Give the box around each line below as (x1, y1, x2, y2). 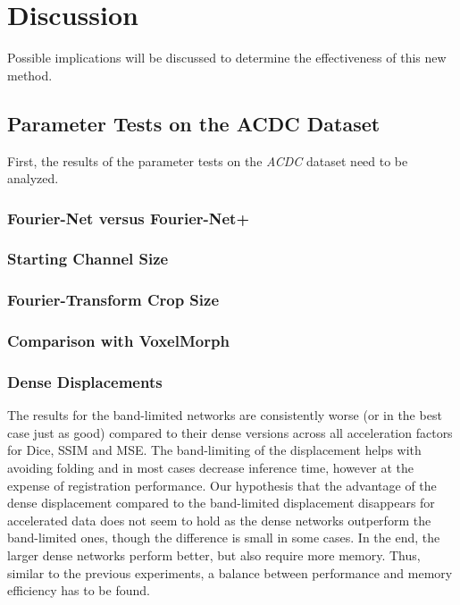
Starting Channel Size (7, 248, 169, 270)
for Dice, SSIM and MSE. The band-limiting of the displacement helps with (7, 441, 422, 459)
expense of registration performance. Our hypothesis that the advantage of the (7, 475, 437, 494)
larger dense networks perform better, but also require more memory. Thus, (7, 546, 421, 565)
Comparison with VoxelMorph (7, 330, 230, 352)
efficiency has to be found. (7, 581, 150, 600)
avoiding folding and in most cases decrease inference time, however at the (7, 458, 414, 477)
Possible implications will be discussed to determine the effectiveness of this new (7, 48, 447, 67)
